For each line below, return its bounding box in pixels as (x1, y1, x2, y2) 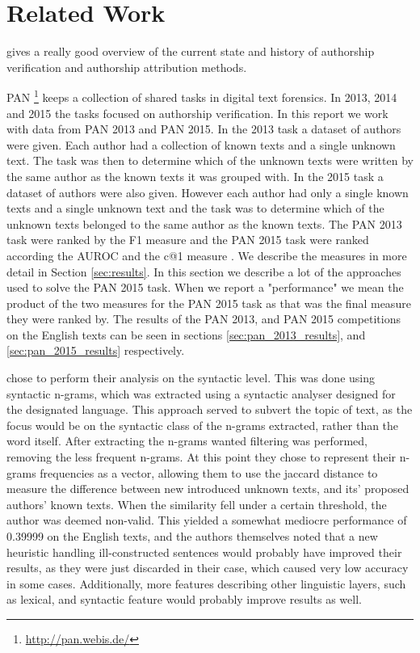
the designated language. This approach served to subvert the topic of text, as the (6, 401, 413, 418)
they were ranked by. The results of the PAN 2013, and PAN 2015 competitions (6, 310, 401, 327)
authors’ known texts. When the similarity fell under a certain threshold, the (6, 495, 387, 512)
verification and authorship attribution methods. (6, 58, 247, 75)
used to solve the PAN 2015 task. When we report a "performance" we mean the (6, 279, 404, 296)
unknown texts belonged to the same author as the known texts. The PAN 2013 (6, 215, 402, 232)
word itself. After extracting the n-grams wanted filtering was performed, (6, 432, 367, 449)
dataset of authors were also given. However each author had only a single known (6, 183, 409, 200)
